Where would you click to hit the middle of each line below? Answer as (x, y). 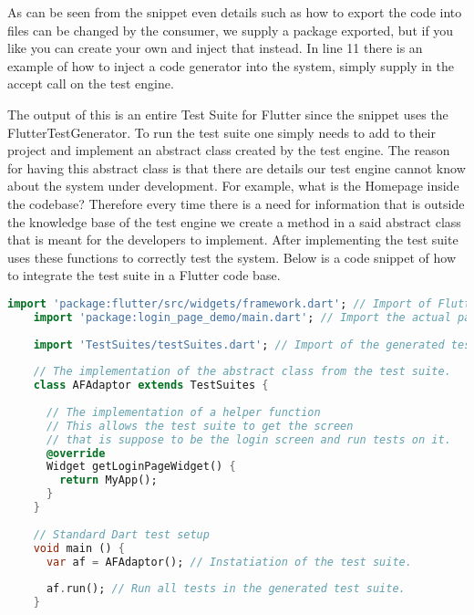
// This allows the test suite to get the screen (200, 426)
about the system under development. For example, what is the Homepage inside (233, 186)
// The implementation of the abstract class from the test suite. (242, 372)
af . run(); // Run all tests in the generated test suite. (226, 589)
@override (76, 453)
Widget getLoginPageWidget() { (141, 467)
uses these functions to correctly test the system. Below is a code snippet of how (232, 257)
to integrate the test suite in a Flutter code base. (144, 275)
